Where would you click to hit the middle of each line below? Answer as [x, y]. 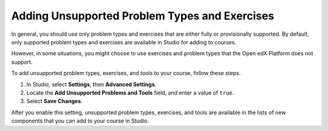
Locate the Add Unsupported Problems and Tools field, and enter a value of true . [130, 92]
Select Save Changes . [55, 101]
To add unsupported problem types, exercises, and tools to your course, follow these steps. [126, 73]
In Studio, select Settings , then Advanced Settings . [91, 84]
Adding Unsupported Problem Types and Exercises [143, 16]
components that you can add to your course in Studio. [80, 121]
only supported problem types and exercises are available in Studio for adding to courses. [124, 42]
